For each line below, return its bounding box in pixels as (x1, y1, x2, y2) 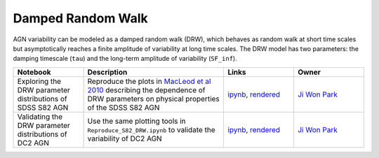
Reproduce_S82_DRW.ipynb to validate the (87, 124, 215, 134)
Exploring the (17, 76, 62, 86)
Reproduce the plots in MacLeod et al (87, 76, 211, 86)
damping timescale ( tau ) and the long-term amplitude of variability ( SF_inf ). (13, 55, 238, 63)
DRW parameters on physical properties (87, 94, 220, 103)
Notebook (17, 67, 51, 77)
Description (87, 67, 128, 77)
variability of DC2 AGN (87, 134, 162, 143)
